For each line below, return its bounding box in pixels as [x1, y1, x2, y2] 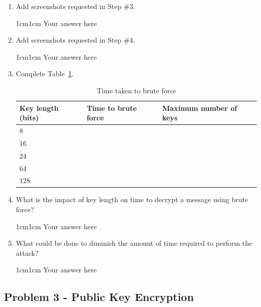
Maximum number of [162, 102, 237, 113]
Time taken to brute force [96, 85, 177, 95]
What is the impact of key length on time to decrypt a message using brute [16, 194, 248, 205]
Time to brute [86, 102, 137, 113]
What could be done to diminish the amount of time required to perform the [16, 238, 252, 248]
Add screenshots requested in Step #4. [16, 35, 135, 45]
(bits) [19, 112, 39, 123]
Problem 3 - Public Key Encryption [4, 289, 194, 304]
